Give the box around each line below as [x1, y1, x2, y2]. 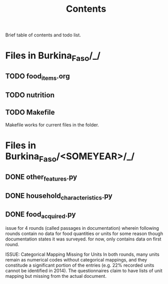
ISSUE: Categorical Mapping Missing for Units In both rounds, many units [5, 251, 160, 257]
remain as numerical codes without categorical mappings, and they [5, 256, 148, 263]
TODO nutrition [5, 91, 55, 99]
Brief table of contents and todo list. [5, 32, 81, 38]
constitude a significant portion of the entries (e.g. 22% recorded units [5, 262, 155, 268]
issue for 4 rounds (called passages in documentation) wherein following [5, 225, 159, 231]
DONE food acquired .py [5, 210, 76, 220]
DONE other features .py [5, 172, 77, 183]
